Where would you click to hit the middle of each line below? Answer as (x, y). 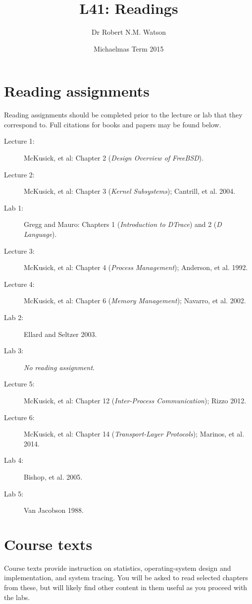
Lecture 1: (19, 141)
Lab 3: (14, 351)
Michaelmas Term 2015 (129, 48)
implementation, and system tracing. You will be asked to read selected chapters (126, 577)
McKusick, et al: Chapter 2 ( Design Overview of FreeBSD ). (114, 158)
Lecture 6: (19, 417)
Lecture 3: (19, 250)
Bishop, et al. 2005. (53, 476)
